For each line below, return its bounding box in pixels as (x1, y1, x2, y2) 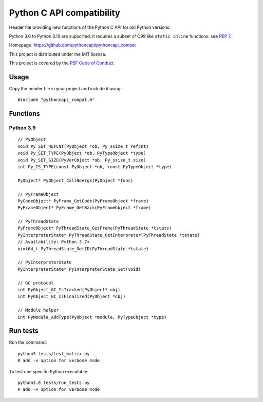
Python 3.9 (9, 124, 36, 131)
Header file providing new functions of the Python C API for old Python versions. (9, 24, 171, 30)
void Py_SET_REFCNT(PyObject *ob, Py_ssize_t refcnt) (18, 143, 149, 149)
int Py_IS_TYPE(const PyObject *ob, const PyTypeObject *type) (18, 164, 172, 169)
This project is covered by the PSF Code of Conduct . (9, 60, 115, 66)
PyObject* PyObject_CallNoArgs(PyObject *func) (18, 178, 133, 183)
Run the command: (9, 340, 47, 345)
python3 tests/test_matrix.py (18, 351, 90, 356)
